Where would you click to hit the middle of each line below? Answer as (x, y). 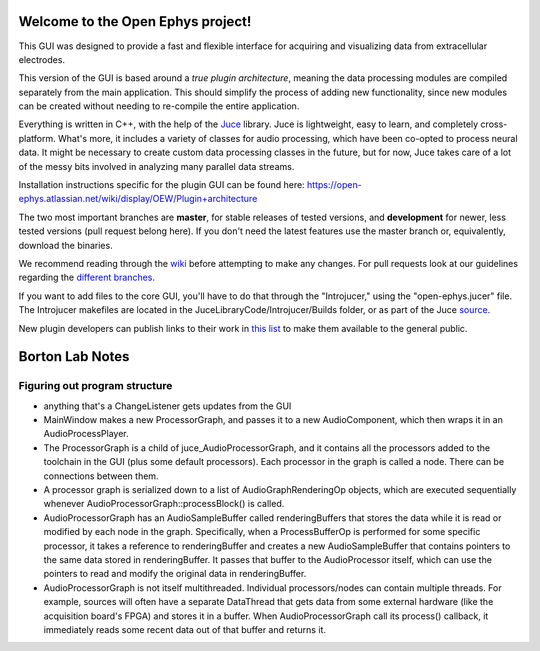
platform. (37, 138)
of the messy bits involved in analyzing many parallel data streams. (156, 166)
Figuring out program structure (95, 386)
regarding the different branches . (86, 277)
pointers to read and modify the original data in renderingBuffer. (175, 574)
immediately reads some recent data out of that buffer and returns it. (185, 629)
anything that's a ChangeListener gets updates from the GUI (167, 406)
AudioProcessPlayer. (86, 434)
